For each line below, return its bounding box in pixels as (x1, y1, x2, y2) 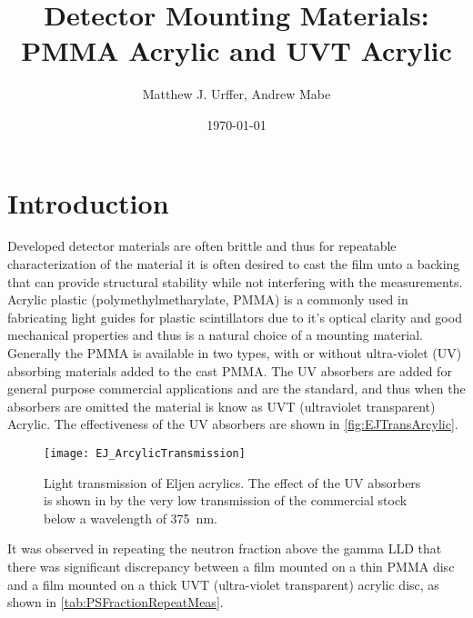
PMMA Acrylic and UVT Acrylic (21, 32, 452, 69)
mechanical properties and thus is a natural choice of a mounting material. (7, 325, 423, 344)
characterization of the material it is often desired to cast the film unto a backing (7, 254, 460, 274)
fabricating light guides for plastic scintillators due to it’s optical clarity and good (7, 307, 462, 326)
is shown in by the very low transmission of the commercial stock (44, 491, 408, 510)
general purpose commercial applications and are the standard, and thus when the (7, 379, 466, 398)
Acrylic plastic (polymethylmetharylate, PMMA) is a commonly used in (7, 290, 408, 309)
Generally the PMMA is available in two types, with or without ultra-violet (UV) (7, 344, 462, 362)
